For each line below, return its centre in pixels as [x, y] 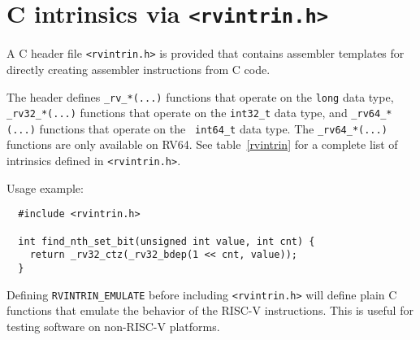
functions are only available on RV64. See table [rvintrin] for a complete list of [202, 144]
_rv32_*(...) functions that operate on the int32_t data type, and [177, 113]
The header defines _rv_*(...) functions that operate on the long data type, [200, 96]
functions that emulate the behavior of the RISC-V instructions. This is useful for [210, 310]
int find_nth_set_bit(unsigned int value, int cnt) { [167, 241]
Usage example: [45, 187]
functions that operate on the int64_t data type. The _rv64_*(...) [213, 128]
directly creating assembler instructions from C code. [139, 69]
